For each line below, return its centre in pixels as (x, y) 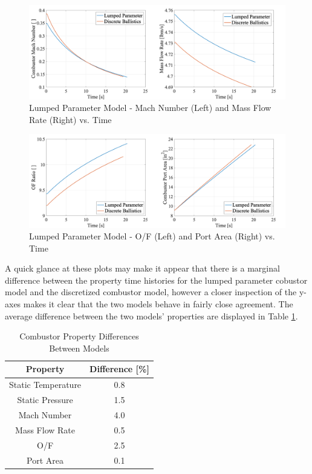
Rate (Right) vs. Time (70, 119)
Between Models (79, 348)
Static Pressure (45, 400)
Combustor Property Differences (79, 336)
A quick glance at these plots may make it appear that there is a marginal (142, 268)
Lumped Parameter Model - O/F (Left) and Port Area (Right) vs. (152, 236)
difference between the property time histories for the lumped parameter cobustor (156, 280)
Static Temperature (45, 385)
